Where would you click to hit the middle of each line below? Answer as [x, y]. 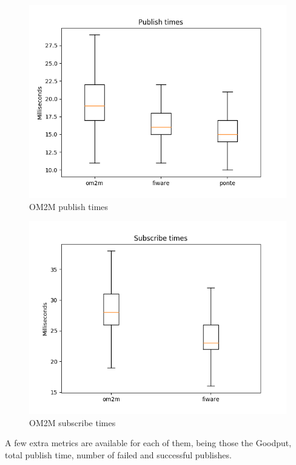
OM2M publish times [69, 206]
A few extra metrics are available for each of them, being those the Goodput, [148, 443]
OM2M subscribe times [72, 422]
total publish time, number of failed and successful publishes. [118, 454]
